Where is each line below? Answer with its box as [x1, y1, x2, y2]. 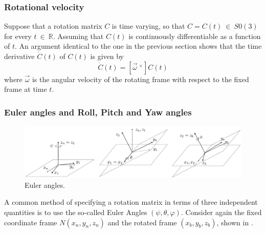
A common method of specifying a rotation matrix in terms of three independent [4, 197, 258, 207]
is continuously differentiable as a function [128, 30, 261, 41]
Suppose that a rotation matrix [4, 21, 102, 31]
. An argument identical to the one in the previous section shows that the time [15, 41, 262, 51]
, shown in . [216, 217, 253, 227]
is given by [90, 51, 124, 61]
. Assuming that [53, 30, 104, 41]
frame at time [4, 84, 47, 94]
